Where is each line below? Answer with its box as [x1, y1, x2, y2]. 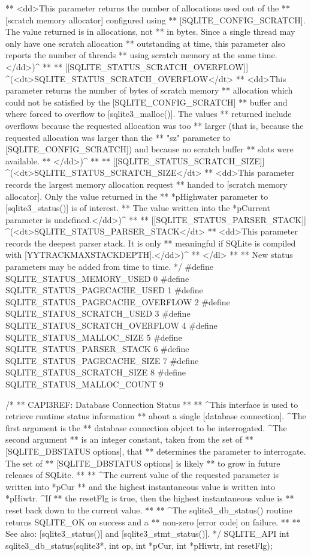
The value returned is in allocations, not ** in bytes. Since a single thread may [5, 25, 295, 38]
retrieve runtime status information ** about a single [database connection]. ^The [5, 410, 306, 422]
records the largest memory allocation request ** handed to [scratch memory [5, 178, 288, 190]
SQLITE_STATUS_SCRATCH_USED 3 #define [5, 307, 191, 320]
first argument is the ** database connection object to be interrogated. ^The [5, 421, 287, 434]
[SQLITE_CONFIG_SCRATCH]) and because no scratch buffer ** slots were [5, 143, 294, 155]
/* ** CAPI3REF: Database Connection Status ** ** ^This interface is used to [5, 398, 298, 410]
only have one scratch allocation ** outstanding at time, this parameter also [5, 37, 286, 49]
